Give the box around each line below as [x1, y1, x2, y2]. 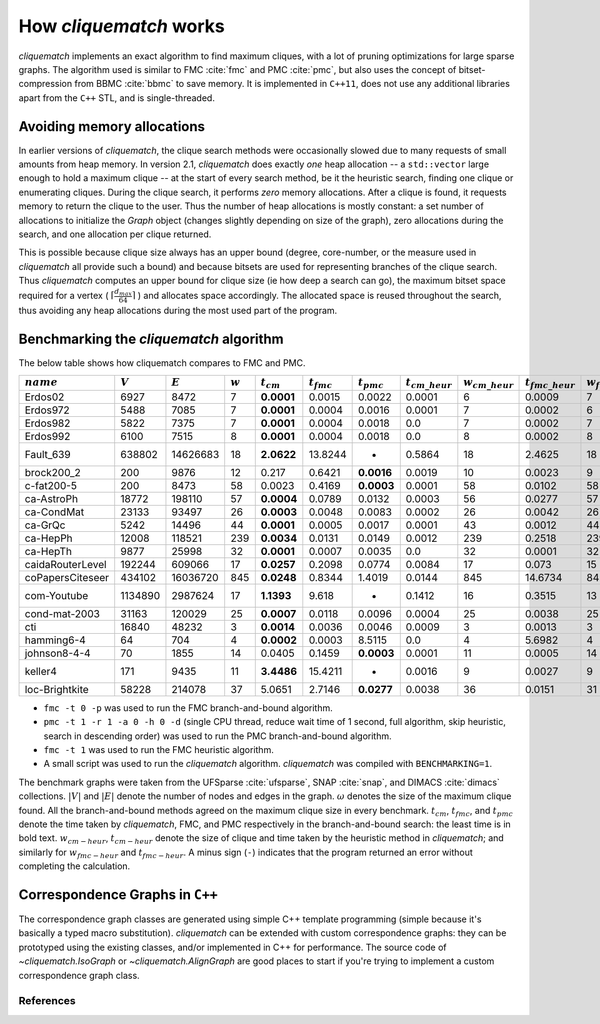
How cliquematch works [18, 15, 225, 37]
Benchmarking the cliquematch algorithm [18, 330, 284, 347]
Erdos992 [24, 429, 71, 443]
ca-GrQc [24, 518, 66, 532]
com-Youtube [24, 588, 89, 602]
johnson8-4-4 [24, 646, 91, 660]
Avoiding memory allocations [18, 118, 205, 135]
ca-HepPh [24, 531, 74, 545]
